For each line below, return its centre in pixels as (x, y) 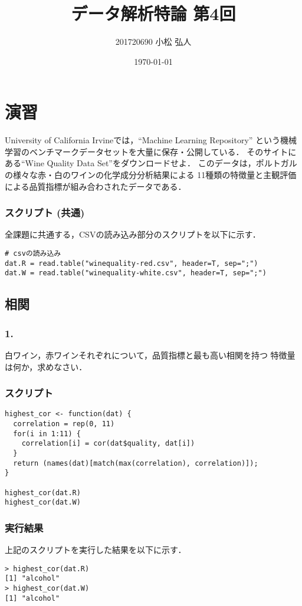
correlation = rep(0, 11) (64, 424)
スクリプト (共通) (45, 213)
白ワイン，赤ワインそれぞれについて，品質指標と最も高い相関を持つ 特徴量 (150, 355)
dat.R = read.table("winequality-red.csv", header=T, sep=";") (132, 263)
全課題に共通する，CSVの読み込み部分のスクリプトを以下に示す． (133, 234)
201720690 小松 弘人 (153, 42)
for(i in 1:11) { (47, 434)
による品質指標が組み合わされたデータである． (96, 186)
